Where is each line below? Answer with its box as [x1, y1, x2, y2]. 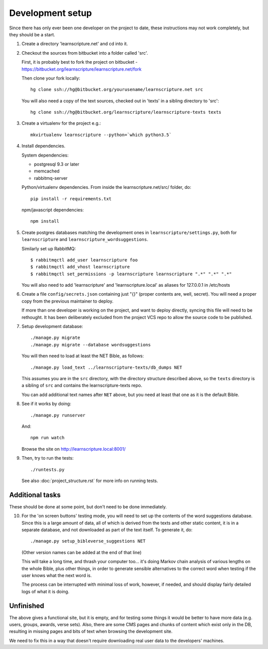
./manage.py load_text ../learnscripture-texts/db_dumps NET [30, 364, 182, 370]
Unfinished [9, 601, 45, 610]
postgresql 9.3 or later [34, 162, 79, 167]
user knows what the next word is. [21, 572, 92, 578]
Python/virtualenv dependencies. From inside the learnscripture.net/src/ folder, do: [21, 184, 191, 190]
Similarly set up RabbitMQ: [21, 245, 76, 251]
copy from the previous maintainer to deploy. [21, 298, 114, 304]
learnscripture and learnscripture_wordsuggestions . [21, 237, 148, 243]
